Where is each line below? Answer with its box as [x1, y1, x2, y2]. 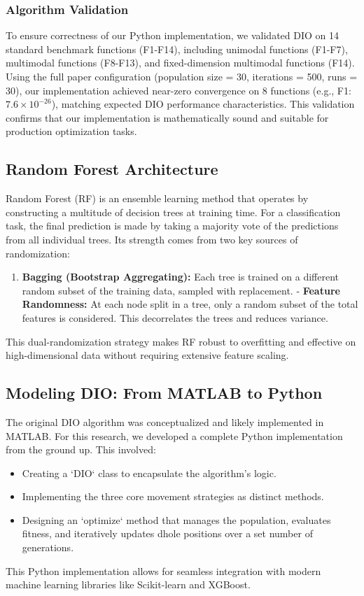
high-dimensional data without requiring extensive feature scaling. [6, 348, 289, 362]
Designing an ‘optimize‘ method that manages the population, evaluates [22, 512, 331, 527]
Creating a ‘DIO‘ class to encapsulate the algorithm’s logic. [22, 465, 276, 480]
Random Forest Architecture [6, 158, 218, 180]
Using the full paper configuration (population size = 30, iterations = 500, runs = [6, 69, 358, 83]
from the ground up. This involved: [6, 442, 156, 457]
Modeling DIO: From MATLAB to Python [6, 382, 323, 404]
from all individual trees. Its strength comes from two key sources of [6, 232, 298, 246]
